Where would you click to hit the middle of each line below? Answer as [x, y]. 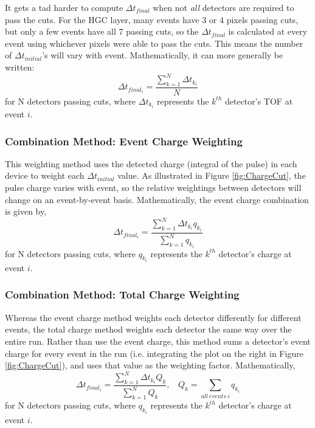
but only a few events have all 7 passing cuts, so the [102, 31]
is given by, [26, 211]
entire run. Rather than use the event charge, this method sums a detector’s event [158, 341]
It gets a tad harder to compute [64, 7]
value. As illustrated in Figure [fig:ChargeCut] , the [212, 175]
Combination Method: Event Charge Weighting [124, 141]
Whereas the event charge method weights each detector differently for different [153, 317]
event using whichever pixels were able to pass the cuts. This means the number [154, 43]
